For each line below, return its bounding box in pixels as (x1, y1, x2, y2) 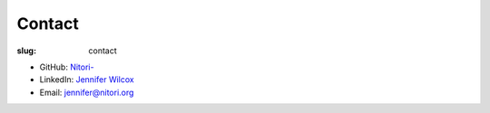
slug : (16, 45, 36, 56)
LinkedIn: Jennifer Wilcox (39, 74, 135, 85)
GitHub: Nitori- (39, 61, 94, 72)
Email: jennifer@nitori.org (39, 87, 134, 98)
